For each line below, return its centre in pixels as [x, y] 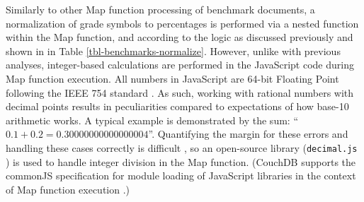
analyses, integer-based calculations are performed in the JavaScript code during [180, 65]
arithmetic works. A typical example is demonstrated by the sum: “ [152, 120]
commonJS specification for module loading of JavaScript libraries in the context [181, 176]
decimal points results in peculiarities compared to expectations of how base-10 [177, 106]
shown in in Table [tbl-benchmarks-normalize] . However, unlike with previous [173, 50]
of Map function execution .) [68, 189]
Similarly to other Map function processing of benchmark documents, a [160, 9]
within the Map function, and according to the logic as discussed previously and [180, 37]
